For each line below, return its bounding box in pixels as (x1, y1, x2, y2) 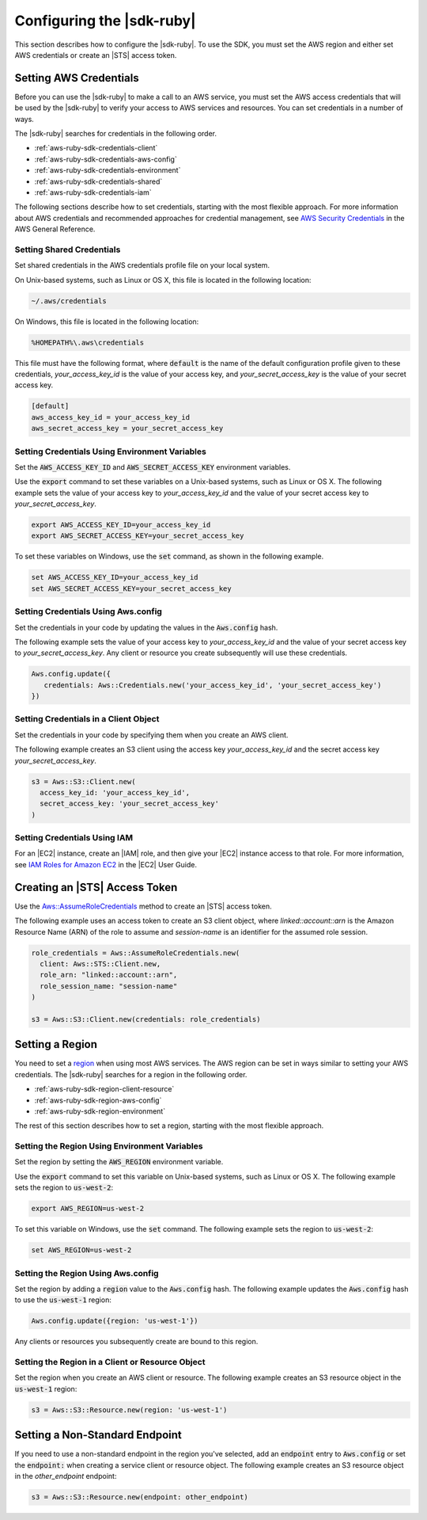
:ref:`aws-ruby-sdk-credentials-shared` (34, 177, 163, 186)
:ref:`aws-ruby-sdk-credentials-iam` (34, 187, 152, 197)
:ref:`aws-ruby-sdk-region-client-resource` (34, 1084, 175, 1094)
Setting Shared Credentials (14, 244, 121, 255)
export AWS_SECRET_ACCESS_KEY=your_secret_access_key (31, 531, 244, 540)
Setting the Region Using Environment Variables (14, 1141, 203, 1152)
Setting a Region (14, 1038, 98, 1051)
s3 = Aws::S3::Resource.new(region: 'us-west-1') (31, 1405, 228, 1414)
